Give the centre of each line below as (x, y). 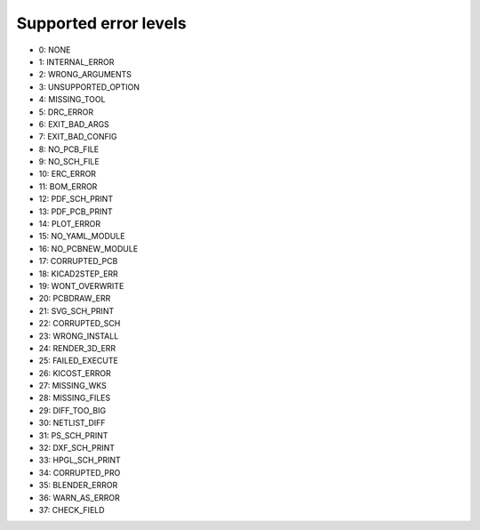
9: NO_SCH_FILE (69, 162)
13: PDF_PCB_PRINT (76, 211)
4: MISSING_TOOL (72, 100)
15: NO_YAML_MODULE (82, 237)
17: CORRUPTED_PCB (78, 261)
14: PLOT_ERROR (70, 224)
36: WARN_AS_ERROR (79, 497)
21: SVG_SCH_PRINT (76, 310)
